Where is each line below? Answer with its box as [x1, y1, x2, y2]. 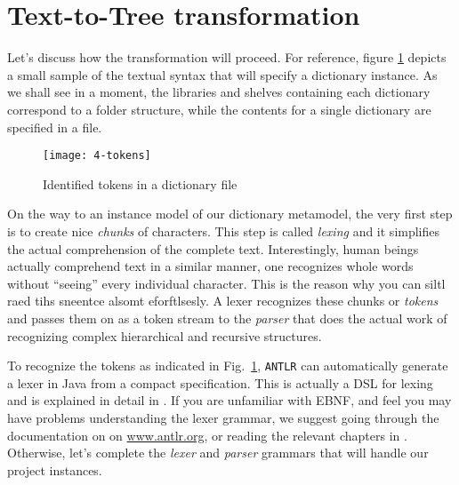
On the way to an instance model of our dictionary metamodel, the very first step [7, 204, 453, 223]
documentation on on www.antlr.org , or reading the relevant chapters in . [7, 425, 407, 444]
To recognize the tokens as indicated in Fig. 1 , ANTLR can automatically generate [7, 356, 448, 375]
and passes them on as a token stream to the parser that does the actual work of [7, 308, 447, 327]
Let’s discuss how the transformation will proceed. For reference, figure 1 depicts [7, 48, 447, 67]
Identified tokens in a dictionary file [43, 174, 238, 193]
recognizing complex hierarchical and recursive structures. [7, 326, 322, 345]
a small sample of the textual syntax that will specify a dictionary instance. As [7, 65, 438, 83]
